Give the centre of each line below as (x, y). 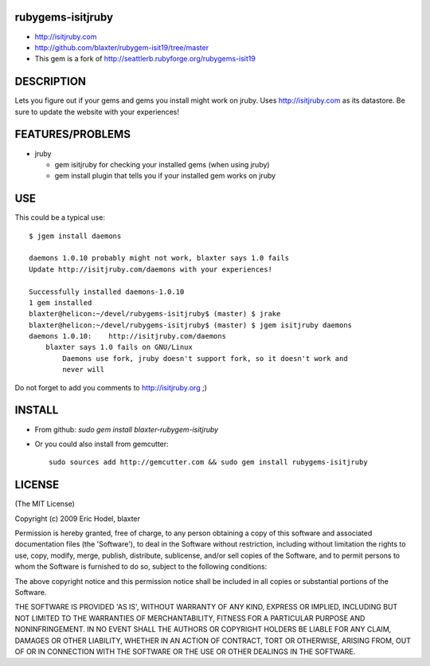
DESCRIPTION (51, 82)
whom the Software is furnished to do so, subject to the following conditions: (141, 566)
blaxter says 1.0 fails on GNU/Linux (119, 347)
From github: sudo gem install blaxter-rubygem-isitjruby (127, 429)
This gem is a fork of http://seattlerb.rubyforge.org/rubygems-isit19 (145, 59)
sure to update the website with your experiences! (97, 112)
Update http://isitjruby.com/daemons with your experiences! (150, 269)
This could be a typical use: (60, 217)
